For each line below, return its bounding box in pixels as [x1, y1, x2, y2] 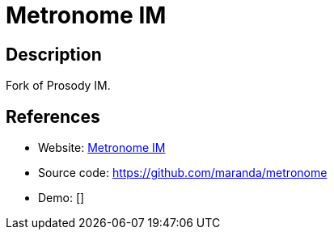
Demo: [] [38, 191, 85, 205]
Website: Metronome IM [38, 141, 166, 155]
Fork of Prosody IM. [6, 78, 111, 93]
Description [6, 44, 102, 65]
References [6, 106, 100, 127]
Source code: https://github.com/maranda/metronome [38, 166, 328, 180]
